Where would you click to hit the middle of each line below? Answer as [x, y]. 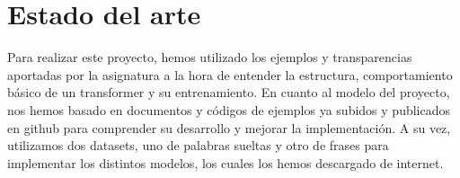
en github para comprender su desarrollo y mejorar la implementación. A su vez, [229, 127]
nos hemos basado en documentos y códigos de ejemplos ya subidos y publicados [229, 109]
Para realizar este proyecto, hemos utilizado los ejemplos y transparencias [210, 57]
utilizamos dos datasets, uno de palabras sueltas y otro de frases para [198, 145]
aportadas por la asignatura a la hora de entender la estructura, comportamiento [230, 74]
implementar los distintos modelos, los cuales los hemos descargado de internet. [226, 162]
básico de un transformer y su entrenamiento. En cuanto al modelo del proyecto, [229, 92]
